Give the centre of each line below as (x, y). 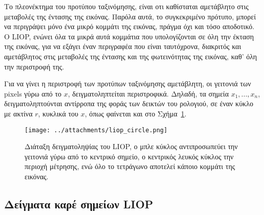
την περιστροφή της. (34, 66)
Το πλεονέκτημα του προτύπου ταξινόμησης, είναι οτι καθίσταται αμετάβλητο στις (126, 6)
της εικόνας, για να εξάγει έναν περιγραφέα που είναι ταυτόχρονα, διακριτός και (123, 46)
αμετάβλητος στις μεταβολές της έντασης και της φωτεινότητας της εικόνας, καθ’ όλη (131, 56)
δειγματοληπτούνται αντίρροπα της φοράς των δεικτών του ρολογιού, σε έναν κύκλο (129, 103)
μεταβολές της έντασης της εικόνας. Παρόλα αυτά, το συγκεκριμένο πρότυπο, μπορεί (130, 16)
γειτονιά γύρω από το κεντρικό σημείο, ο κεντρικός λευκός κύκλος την (129, 156)
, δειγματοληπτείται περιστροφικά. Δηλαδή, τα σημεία (148, 93)
